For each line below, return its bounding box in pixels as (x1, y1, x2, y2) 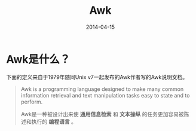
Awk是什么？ (6, 52, 71, 66)
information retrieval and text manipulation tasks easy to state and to (20, 92, 190, 99)
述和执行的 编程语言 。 (20, 118, 76, 125)
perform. (20, 98, 43, 105)
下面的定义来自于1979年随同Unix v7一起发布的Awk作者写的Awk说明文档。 (6, 73, 188, 81)
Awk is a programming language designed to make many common (20, 85, 184, 93)
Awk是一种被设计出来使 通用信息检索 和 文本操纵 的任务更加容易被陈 (20, 110, 189, 117)
